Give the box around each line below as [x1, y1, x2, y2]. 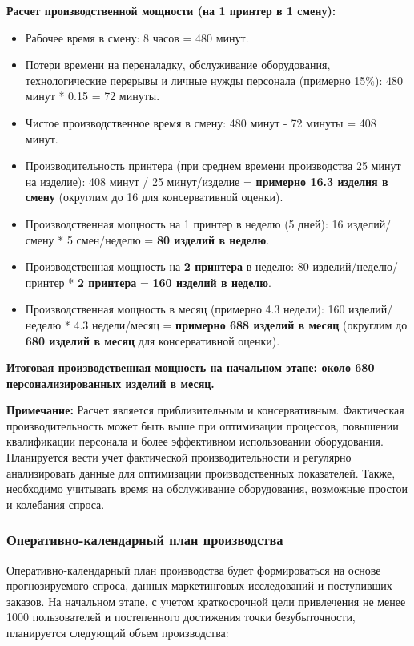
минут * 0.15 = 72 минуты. [25, 87, 160, 104]
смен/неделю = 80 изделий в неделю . [76, 231, 270, 248]
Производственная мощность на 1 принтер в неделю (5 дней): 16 [25, 215, 344, 232]
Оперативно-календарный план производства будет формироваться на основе [6, 561, 381, 578]
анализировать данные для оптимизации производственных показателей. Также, [6, 464, 396, 481]
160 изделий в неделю [152, 273, 268, 290]
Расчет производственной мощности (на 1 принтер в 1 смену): [6, 2, 336, 18]
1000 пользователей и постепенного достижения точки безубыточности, [6, 608, 356, 625]
